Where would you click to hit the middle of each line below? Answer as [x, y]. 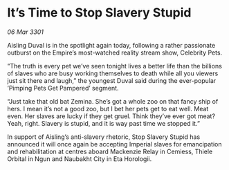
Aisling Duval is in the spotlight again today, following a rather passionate [111, 45]
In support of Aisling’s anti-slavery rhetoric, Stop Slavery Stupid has [104, 137]
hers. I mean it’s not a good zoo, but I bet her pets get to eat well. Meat [108, 108]
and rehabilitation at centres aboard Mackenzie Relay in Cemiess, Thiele [110, 151]
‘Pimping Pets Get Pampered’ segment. [63, 88]
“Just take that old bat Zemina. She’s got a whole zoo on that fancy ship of [113, 101]
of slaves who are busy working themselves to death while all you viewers [113, 73]
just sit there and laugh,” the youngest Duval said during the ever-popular [112, 80]
